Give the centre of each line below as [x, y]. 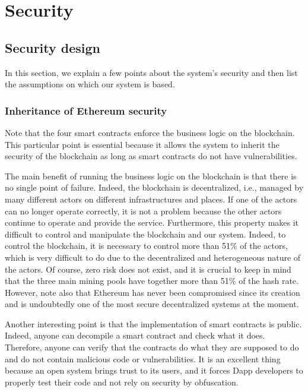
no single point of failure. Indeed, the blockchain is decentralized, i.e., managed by [154, 187]
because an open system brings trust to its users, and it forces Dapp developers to [154, 370]
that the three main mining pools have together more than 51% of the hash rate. [152, 281]
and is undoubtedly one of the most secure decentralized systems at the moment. [152, 304]
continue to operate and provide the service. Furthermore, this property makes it [152, 222]
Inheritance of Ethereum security [86, 110]
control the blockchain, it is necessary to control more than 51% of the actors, [146, 246]
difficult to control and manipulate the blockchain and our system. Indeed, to [145, 234]
